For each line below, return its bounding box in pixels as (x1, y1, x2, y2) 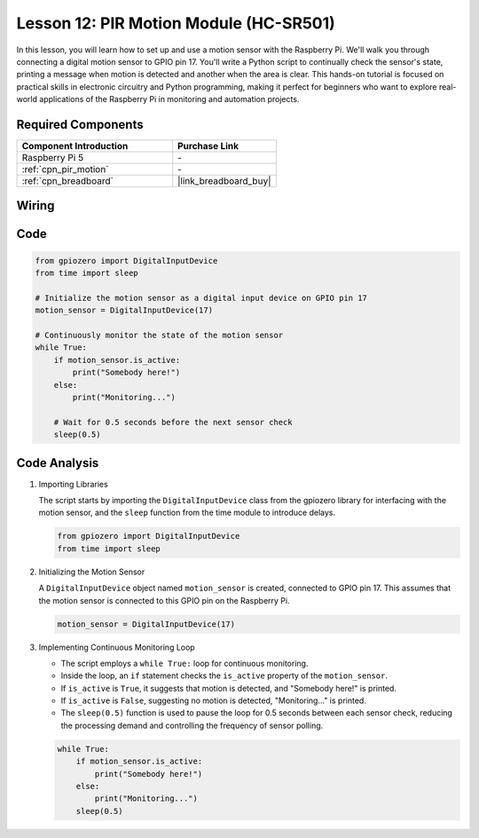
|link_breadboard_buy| (177, 175, 271, 187)
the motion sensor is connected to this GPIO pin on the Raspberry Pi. (38, 595, 290, 605)
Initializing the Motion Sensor (38, 566, 145, 577)
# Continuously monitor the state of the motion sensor (35, 329, 284, 340)
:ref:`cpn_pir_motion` (21, 163, 109, 176)
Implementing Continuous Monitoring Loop (38, 642, 195, 652)
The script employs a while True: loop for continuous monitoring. (60, 658, 309, 668)
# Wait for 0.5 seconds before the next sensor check (53, 417, 293, 427)
